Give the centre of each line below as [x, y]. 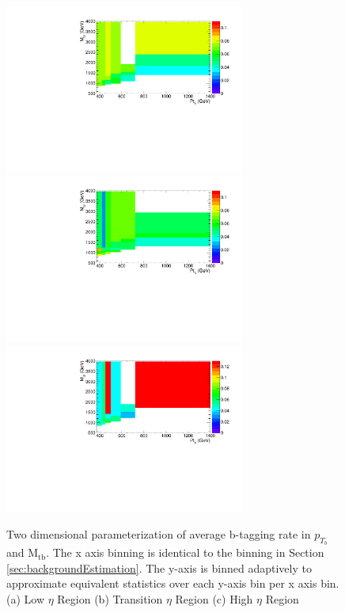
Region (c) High [214, 599]
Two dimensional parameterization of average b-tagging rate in [159, 534]
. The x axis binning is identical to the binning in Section [185, 552]
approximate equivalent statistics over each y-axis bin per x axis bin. [173, 583]
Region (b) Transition [110, 599]
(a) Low [26, 599]
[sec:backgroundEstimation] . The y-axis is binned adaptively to [159, 567]
